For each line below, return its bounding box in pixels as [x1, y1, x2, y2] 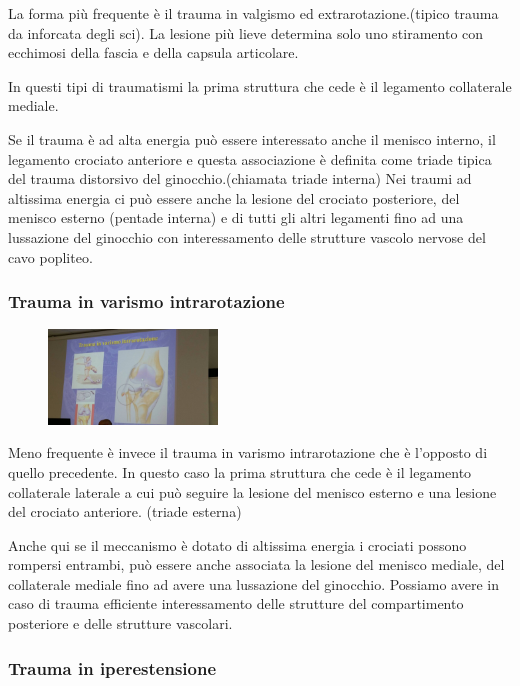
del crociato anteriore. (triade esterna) [8, 501, 242, 522]
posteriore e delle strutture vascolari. [8, 613, 233, 634]
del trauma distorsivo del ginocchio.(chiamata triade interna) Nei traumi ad [8, 168, 472, 189]
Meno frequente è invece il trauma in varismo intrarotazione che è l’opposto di [8, 442, 488, 463]
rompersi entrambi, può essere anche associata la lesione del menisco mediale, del [8, 554, 505, 575]
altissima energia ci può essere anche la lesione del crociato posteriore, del [8, 187, 460, 208]
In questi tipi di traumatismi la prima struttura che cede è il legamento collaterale [8, 75, 512, 96]
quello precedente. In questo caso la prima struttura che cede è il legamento [8, 461, 472, 482]
